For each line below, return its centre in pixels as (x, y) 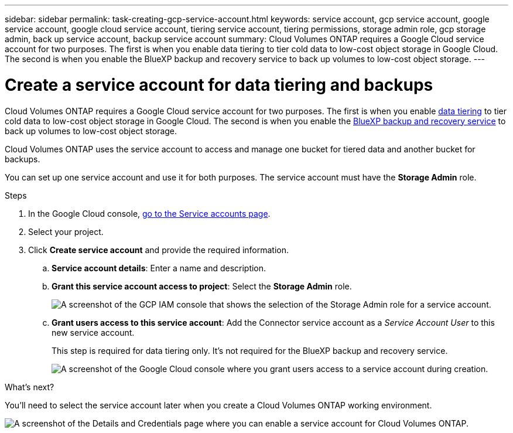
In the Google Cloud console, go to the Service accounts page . (149, 213)
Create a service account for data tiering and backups (219, 85)
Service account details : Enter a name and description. (159, 268)
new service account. (93, 332)
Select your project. (66, 231)
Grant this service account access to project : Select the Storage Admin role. (202, 286)
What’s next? (30, 387)
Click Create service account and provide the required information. (159, 250)
